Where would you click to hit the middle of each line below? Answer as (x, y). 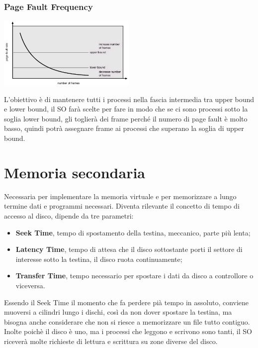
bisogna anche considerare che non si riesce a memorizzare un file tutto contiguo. (127, 321)
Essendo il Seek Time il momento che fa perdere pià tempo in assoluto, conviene (127, 302)
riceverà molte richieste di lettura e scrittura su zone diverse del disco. (111, 341)
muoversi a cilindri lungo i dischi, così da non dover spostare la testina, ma (118, 312)
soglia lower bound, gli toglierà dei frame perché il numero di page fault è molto (126, 118)
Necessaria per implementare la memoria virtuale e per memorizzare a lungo (120, 196)
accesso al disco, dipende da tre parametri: (69, 215)
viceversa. (30, 285)
